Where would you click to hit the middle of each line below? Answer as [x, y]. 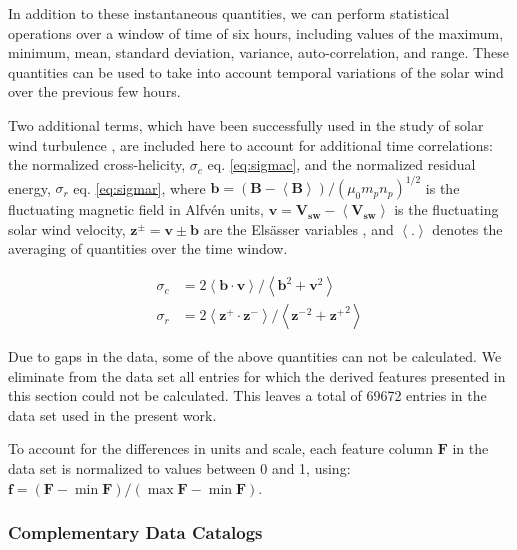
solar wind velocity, [67, 228]
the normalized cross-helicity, [97, 164]
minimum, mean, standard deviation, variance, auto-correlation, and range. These [258, 52]
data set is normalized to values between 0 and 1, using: [179, 468]
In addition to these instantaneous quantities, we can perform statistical [229, 13]
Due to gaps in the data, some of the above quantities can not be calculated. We [255, 356]
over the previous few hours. [94, 91]
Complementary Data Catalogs [135, 532]
